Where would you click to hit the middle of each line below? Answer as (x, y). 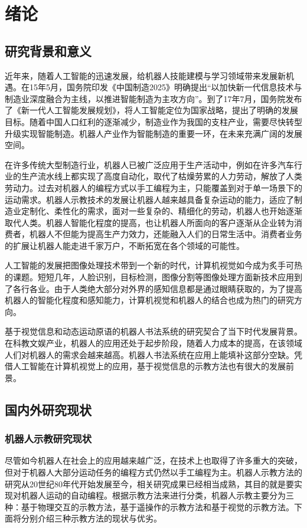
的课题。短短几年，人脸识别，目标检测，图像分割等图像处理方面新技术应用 (149, 277)
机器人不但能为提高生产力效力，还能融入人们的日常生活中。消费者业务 (166, 234)
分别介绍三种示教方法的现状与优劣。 (91, 518)
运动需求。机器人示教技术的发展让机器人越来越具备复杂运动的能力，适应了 (149, 199)
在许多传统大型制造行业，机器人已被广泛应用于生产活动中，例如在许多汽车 (149, 164)
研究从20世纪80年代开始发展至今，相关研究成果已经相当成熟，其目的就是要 (149, 483)
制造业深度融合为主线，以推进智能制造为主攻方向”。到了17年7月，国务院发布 (153, 98)
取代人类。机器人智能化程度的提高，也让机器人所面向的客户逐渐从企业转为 (149, 222)
